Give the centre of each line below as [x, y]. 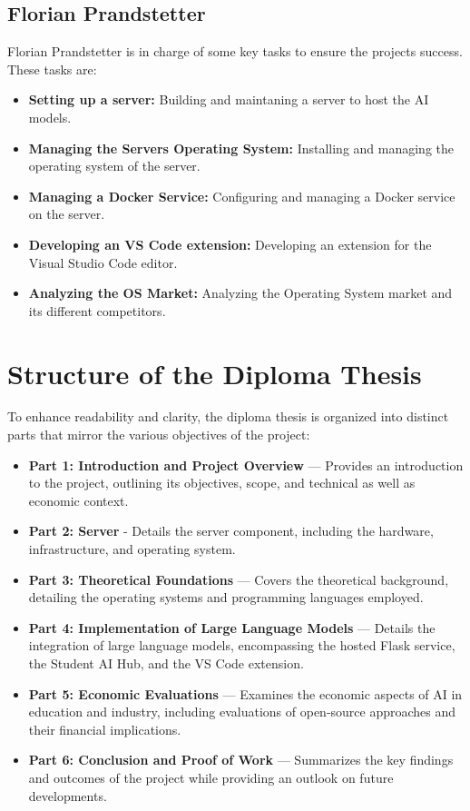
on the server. [67, 214]
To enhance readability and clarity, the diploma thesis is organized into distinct [228, 416]
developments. [68, 795]
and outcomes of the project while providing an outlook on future [211, 777]
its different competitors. [97, 310]
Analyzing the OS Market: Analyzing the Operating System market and [240, 293]
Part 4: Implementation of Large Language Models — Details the [232, 627]
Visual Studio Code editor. [103, 262]
